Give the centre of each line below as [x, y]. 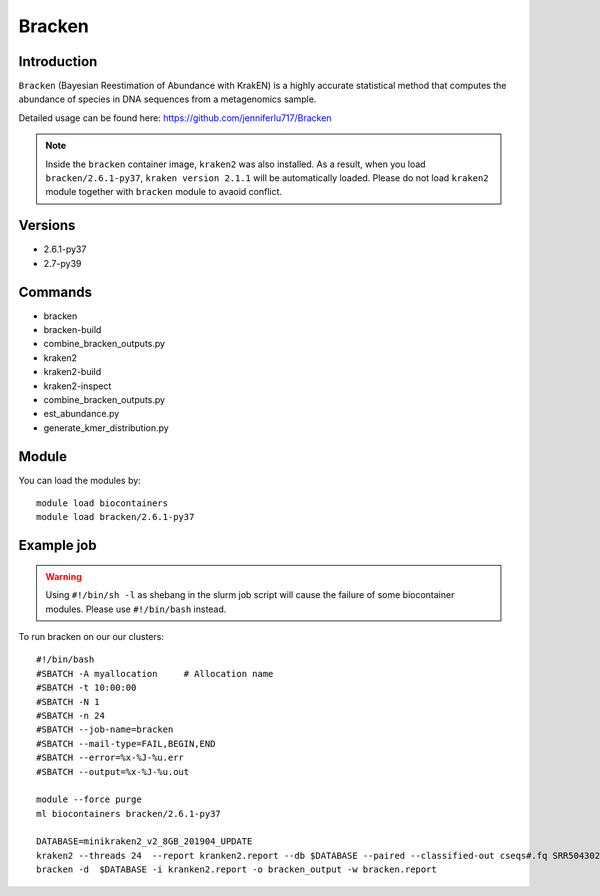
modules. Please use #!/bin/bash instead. [136, 609]
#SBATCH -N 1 [68, 701]
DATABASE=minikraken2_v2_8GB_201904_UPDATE [144, 841]
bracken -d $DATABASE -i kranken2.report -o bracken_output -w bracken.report [236, 869]
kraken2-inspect [77, 386]
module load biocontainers [102, 503]
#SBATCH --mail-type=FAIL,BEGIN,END [126, 743]
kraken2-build [72, 372]
